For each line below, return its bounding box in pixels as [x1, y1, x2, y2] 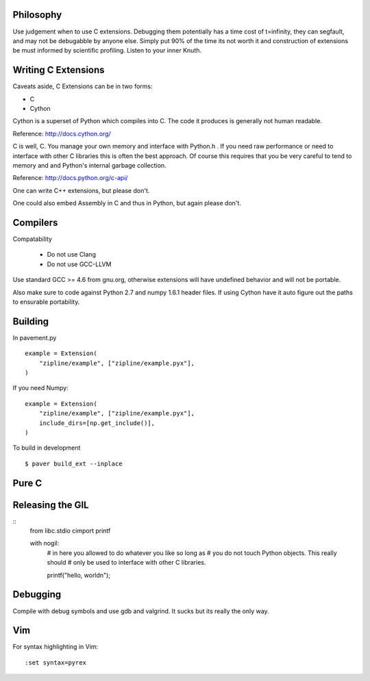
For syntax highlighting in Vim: [12, 643, 99, 651]
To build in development [12, 444, 81, 452]
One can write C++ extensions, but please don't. [12, 186, 150, 194]
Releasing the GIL [12, 499, 89, 511]
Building [12, 316, 49, 327]
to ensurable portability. [12, 298, 80, 306]
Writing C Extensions [12, 64, 106, 76]
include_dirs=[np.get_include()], [38, 419, 156, 427]
